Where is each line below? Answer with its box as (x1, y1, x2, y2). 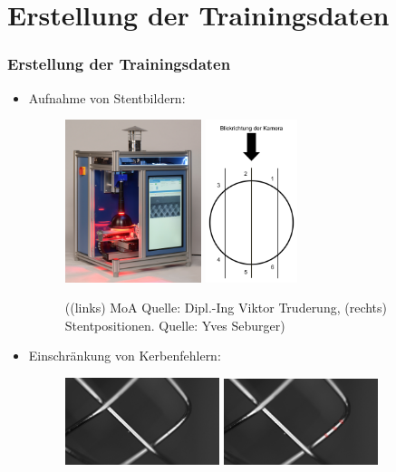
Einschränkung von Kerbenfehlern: (28, 346, 221, 365)
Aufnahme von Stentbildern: (28, 88, 186, 107)
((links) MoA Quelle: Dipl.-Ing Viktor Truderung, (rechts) (64, 298, 388, 317)
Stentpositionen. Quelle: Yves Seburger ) (64, 315, 285, 334)
